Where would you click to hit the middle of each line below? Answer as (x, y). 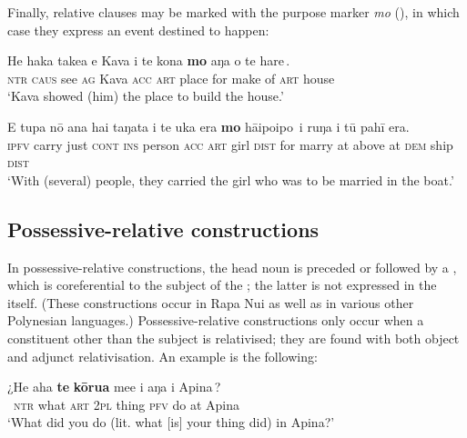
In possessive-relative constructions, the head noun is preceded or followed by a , (232, 267)
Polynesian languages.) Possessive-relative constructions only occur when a (216, 320)
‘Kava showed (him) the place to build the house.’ (146, 96)
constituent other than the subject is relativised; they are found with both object (233, 338)
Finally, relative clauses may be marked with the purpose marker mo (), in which (233, 12)
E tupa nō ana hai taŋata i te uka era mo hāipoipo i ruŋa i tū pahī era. (208, 126)
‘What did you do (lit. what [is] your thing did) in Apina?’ (171, 422)
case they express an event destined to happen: (138, 30)
